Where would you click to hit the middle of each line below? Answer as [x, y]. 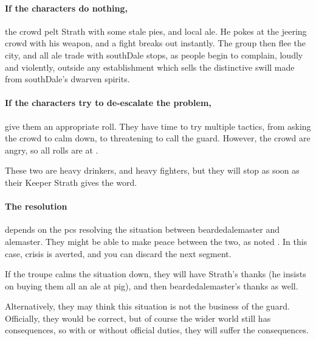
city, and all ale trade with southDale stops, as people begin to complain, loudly [154, 55]
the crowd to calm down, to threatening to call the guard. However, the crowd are [158, 138]
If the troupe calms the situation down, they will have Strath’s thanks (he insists [156, 274]
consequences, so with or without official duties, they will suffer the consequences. [157, 330]
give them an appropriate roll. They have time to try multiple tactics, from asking [158, 126]
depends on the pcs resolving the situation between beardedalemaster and [143, 229]
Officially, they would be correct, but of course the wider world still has [138, 318]
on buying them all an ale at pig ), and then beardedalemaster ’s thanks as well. [152, 285]
